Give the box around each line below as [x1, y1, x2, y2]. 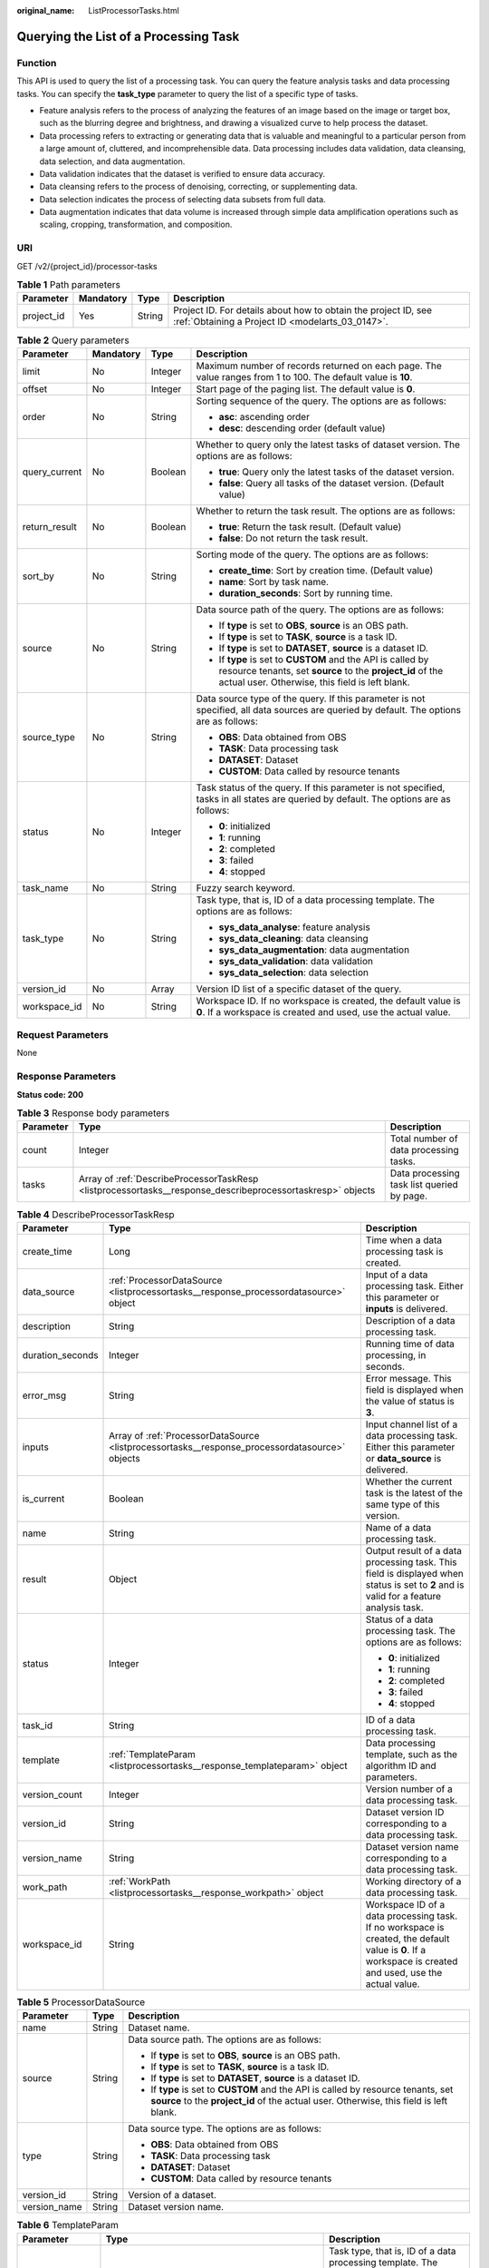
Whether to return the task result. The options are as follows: [196, 504, 455, 517]
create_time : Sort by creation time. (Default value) [218, 563, 434, 576]
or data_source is [365, 1452, 442, 1464]
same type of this [365, 1498, 440, 1510]
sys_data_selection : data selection [218, 966, 369, 979]
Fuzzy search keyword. [196, 881, 296, 894]
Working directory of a [365, 1874, 462, 1887]
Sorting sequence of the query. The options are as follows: [196, 395, 447, 407]
